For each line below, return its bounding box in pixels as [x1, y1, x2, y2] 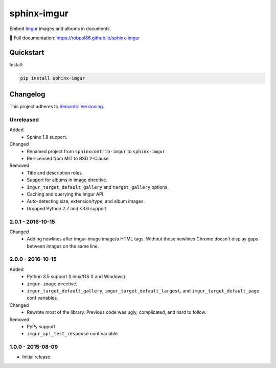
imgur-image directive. [27, 281, 78, 287]
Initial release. [22, 354, 52, 360]
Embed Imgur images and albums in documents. [9, 26, 111, 32]
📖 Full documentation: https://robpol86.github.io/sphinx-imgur [9, 35, 140, 41]
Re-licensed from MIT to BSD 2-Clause [27, 156, 109, 162]
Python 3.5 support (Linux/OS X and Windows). [27, 274, 127, 280]
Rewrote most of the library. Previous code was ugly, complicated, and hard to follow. [27, 309, 206, 315]
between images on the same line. [27, 243, 99, 249]
